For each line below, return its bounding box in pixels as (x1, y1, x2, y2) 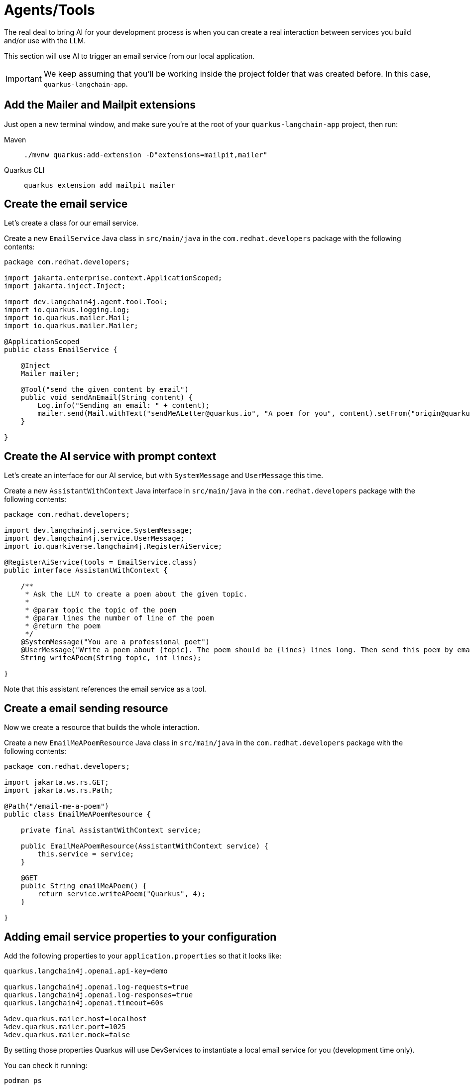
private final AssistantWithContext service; (20, 826, 202, 835)
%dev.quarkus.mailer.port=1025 (4, 1022, 126, 1031)
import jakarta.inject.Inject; (4, 282, 126, 290)
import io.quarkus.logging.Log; (4, 306, 130, 314)
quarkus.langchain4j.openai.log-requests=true (4, 982, 189, 991)
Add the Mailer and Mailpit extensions (4, 99, 196, 112)
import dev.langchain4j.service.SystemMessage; (4, 526, 193, 535)
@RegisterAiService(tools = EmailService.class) (4, 558, 197, 567)
